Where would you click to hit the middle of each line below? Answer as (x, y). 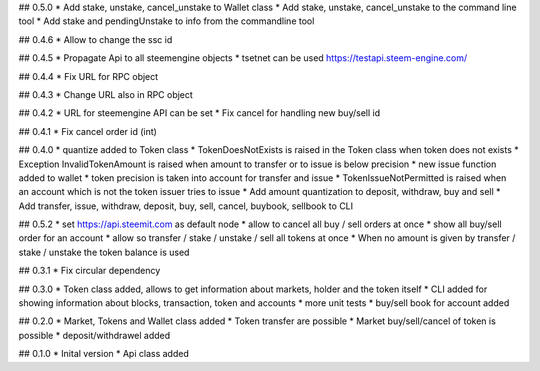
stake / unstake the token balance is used (104, 252)
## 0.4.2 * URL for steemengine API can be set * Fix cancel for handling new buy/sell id (199, 113)
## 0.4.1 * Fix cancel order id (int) (87, 131)
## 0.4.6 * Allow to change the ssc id (95, 39)
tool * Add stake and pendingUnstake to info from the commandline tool (166, 21)
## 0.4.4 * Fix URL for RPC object (88, 76)
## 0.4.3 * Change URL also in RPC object (106, 94)
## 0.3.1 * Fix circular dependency (89, 271)
